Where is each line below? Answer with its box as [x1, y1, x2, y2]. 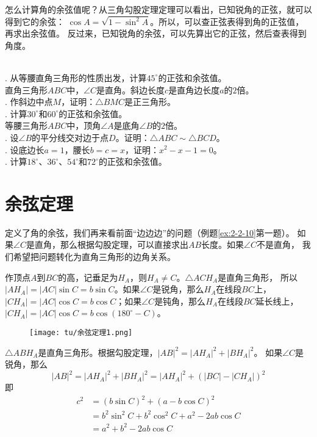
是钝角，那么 [154, 294, 206, 307]
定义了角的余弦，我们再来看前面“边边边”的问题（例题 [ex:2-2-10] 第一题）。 [5, 226, 294, 239]
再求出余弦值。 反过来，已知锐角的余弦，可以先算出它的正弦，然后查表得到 [5, 27, 307, 40]
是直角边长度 [168, 83, 220, 96]
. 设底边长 [5, 143, 45, 156]
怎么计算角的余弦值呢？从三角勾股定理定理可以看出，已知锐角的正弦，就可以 [5, 3, 312, 15]
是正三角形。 [124, 95, 176, 108]
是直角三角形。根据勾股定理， [38, 345, 158, 358]
